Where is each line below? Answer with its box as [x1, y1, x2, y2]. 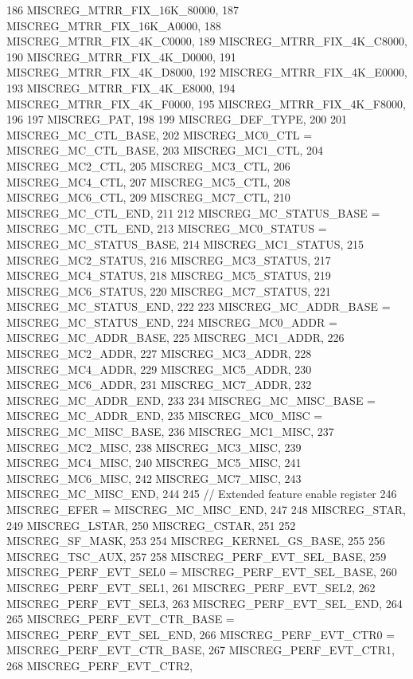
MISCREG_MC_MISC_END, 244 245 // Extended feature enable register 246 [6, 485, 397, 502]
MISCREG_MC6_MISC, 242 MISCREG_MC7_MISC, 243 [6, 469, 302, 486]
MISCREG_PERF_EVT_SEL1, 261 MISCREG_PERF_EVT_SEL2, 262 [6, 579, 376, 595]
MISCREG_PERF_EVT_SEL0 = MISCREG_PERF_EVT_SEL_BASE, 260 [6, 563, 397, 580]
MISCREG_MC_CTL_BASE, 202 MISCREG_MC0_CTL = [6, 126, 313, 143]
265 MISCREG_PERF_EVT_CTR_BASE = [6, 610, 235, 627]
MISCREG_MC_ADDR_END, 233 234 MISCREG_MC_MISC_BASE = [6, 391, 376, 408]
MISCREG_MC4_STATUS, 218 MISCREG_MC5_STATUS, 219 [6, 267, 331, 284]
